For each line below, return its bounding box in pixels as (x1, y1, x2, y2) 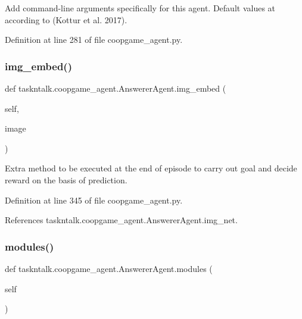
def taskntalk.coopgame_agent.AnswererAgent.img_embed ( (5, 82, 226, 94)
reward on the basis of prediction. (5, 173, 127, 186)
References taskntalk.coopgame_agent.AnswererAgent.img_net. (5, 214, 238, 226)
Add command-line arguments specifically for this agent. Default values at (5, 2, 276, 14)
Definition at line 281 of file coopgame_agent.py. (5, 33, 183, 46)
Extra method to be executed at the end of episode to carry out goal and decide (5, 162, 297, 174)
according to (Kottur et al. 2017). (5, 13, 127, 26)
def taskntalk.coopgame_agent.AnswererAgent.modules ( (5, 262, 213, 274)
